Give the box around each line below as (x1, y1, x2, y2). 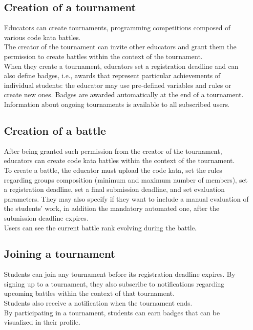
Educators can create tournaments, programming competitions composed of (4, 22, 231, 33)
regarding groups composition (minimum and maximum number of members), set (4, 174, 248, 185)
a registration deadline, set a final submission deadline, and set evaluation (4, 184, 225, 194)
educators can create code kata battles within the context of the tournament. (4, 155, 235, 165)
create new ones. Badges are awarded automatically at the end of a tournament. (4, 89, 244, 100)
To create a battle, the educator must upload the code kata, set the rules (4, 165, 222, 175)
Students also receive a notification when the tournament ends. (4, 298, 192, 308)
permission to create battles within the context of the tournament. (4, 51, 203, 61)
